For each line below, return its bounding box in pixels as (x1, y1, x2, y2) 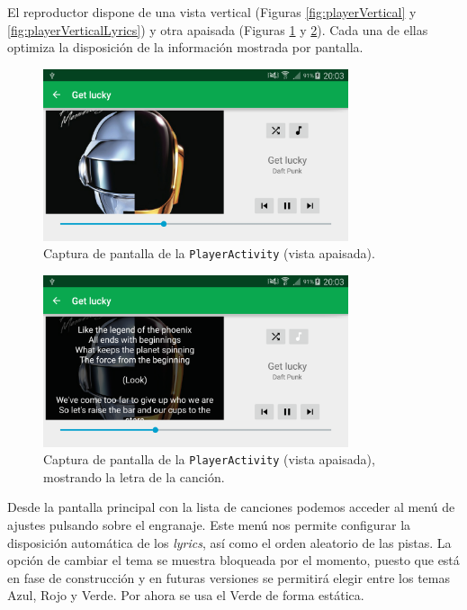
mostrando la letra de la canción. (43, 467, 225, 486)
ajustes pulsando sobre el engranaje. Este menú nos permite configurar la (7, 516, 411, 534)
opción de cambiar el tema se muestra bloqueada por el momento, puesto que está (7, 551, 460, 570)
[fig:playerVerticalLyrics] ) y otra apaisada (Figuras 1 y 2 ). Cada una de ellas (7, 20, 428, 39)
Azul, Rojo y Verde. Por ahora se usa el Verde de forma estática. (7, 586, 364, 605)
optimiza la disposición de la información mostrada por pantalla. (7, 38, 364, 57)
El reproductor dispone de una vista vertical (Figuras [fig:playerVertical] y (7, 3, 417, 21)
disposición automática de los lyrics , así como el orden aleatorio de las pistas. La (7, 533, 452, 552)
